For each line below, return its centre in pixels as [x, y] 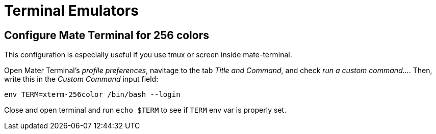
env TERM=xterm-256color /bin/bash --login [92, 95]
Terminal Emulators [71, 11]
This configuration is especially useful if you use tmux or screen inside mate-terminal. [148, 55]
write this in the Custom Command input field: [81, 79]
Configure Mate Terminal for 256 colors [107, 35]
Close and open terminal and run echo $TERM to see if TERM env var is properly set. [145, 110]
